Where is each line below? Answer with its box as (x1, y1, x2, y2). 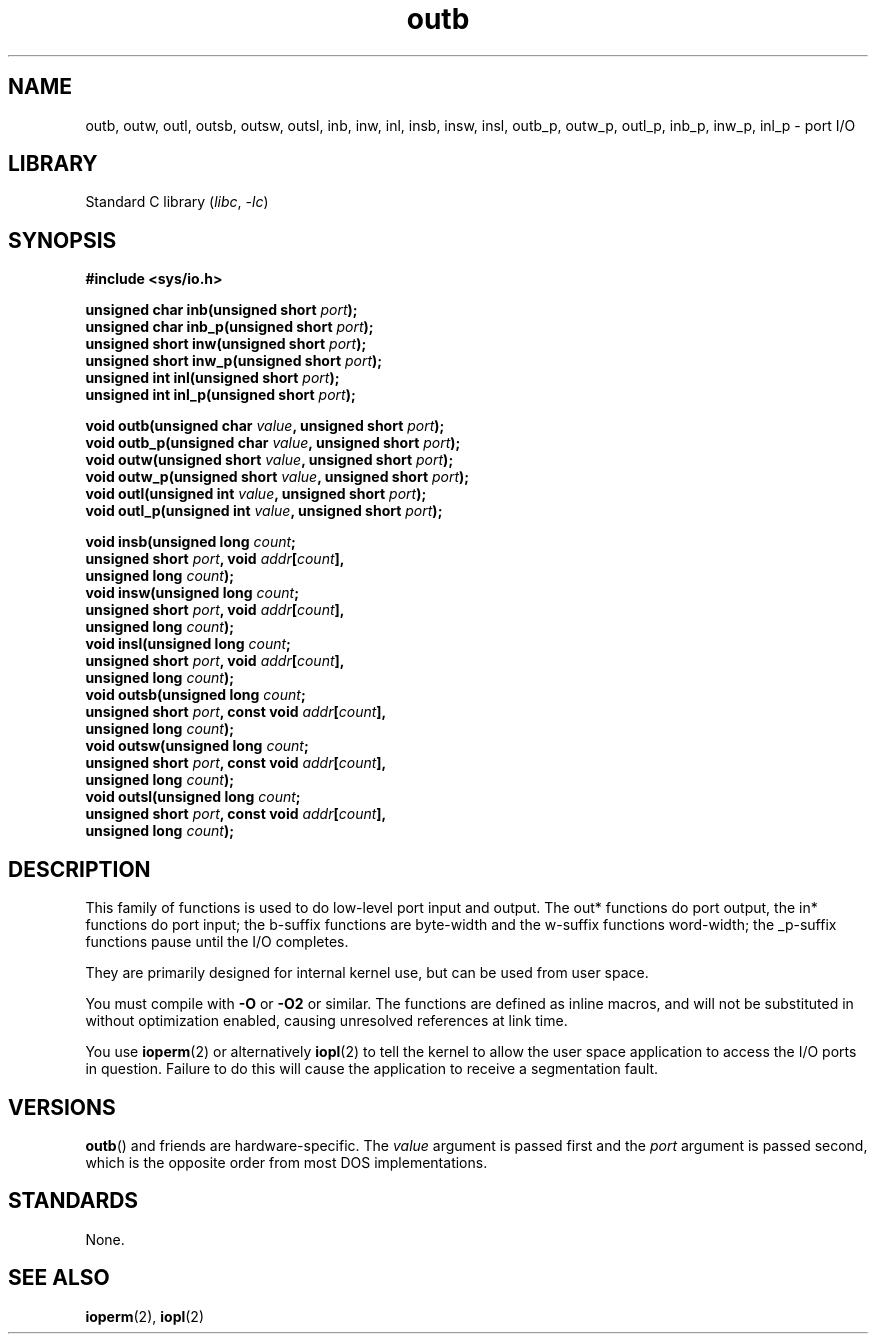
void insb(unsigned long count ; (85, 533, 296, 551)
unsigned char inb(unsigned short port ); (85, 301, 358, 319)
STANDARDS (8, 1188, 139, 1214)
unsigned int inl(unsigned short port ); (85, 369, 340, 387)
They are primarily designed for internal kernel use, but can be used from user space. (85, 964, 649, 982)
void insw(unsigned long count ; (85, 584, 299, 602)
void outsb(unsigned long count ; (85, 686, 306, 704)
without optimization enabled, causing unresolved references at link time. (85, 1012, 568, 1030)
